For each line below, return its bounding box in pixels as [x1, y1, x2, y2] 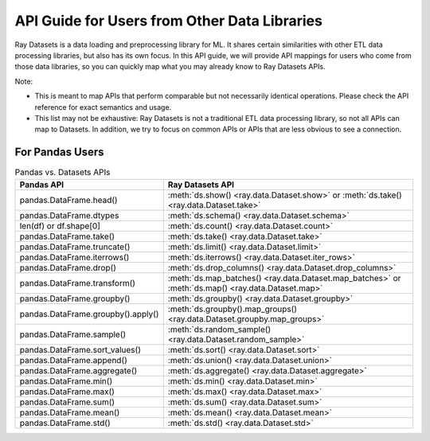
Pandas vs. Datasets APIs [14, 167, 111, 178]
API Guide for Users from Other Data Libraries [14, 12, 322, 29]
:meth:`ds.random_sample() [167, 323, 272, 334]
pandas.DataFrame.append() [19, 354, 127, 365]
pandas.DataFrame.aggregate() [19, 365, 138, 376]
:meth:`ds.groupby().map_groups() [167, 303, 298, 314]
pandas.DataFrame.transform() [19, 277, 135, 288]
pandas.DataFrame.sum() [19, 396, 115, 408]
